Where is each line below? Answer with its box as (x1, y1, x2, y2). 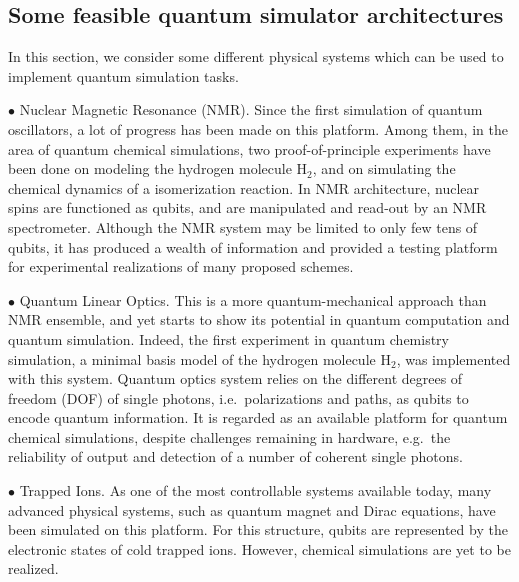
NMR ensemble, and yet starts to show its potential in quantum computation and (8, 309, 510, 330)
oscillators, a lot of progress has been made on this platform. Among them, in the (8, 118, 508, 139)
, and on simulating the (312, 158, 456, 179)
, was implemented (396, 348, 511, 369)
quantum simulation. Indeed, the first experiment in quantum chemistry (8, 328, 449, 349)
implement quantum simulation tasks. (8, 65, 239, 86)
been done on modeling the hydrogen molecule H (8, 158, 308, 179)
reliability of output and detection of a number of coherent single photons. (8, 446, 463, 467)
